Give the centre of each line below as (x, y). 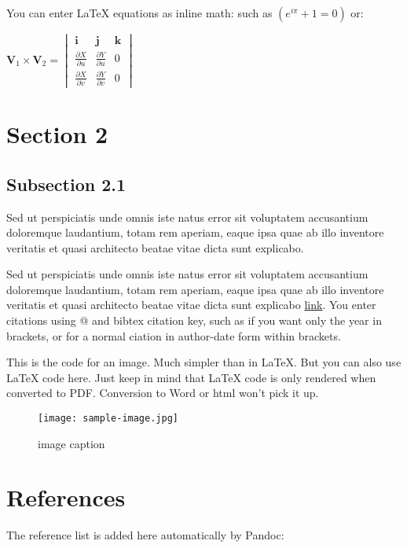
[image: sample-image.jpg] (108, 419)
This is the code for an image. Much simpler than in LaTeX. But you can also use (204, 362)
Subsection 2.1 (66, 184)
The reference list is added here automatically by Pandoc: (145, 535)
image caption (71, 443)
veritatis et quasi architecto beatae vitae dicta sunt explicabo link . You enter (191, 305)
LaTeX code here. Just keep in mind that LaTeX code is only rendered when (191, 377)
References (66, 497)
